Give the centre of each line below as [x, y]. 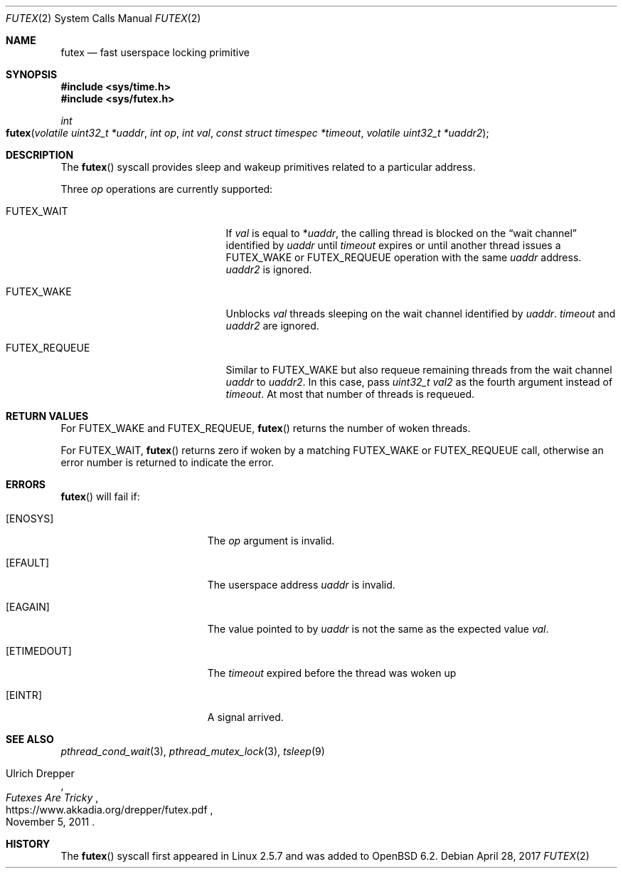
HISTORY [28, 844]
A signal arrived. [245, 717]
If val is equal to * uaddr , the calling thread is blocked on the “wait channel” [401, 233]
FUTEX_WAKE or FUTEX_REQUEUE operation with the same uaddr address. [404, 257]
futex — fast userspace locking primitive [155, 52]
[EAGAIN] [28, 607]
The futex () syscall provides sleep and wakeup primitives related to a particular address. [268, 167]
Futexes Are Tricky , [52, 797]
